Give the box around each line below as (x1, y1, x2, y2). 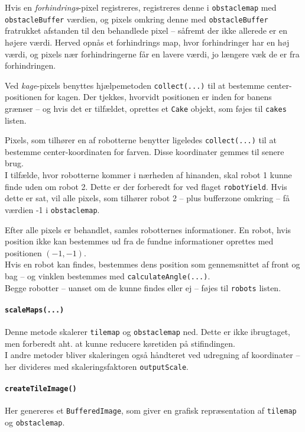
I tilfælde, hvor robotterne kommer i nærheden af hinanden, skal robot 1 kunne (5, 169, 292, 181)
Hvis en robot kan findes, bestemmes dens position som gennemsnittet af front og (5, 258, 300, 270)
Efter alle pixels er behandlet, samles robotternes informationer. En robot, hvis (5, 223, 291, 236)
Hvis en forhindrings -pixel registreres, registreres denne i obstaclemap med (5, 1, 277, 13)
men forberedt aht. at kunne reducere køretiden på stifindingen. (5, 337, 235, 349)
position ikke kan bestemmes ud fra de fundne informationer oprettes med (5, 235, 274, 247)
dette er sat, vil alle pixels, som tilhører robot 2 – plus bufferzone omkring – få (5, 192, 290, 204)
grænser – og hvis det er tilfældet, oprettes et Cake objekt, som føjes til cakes (5, 102, 287, 114)
